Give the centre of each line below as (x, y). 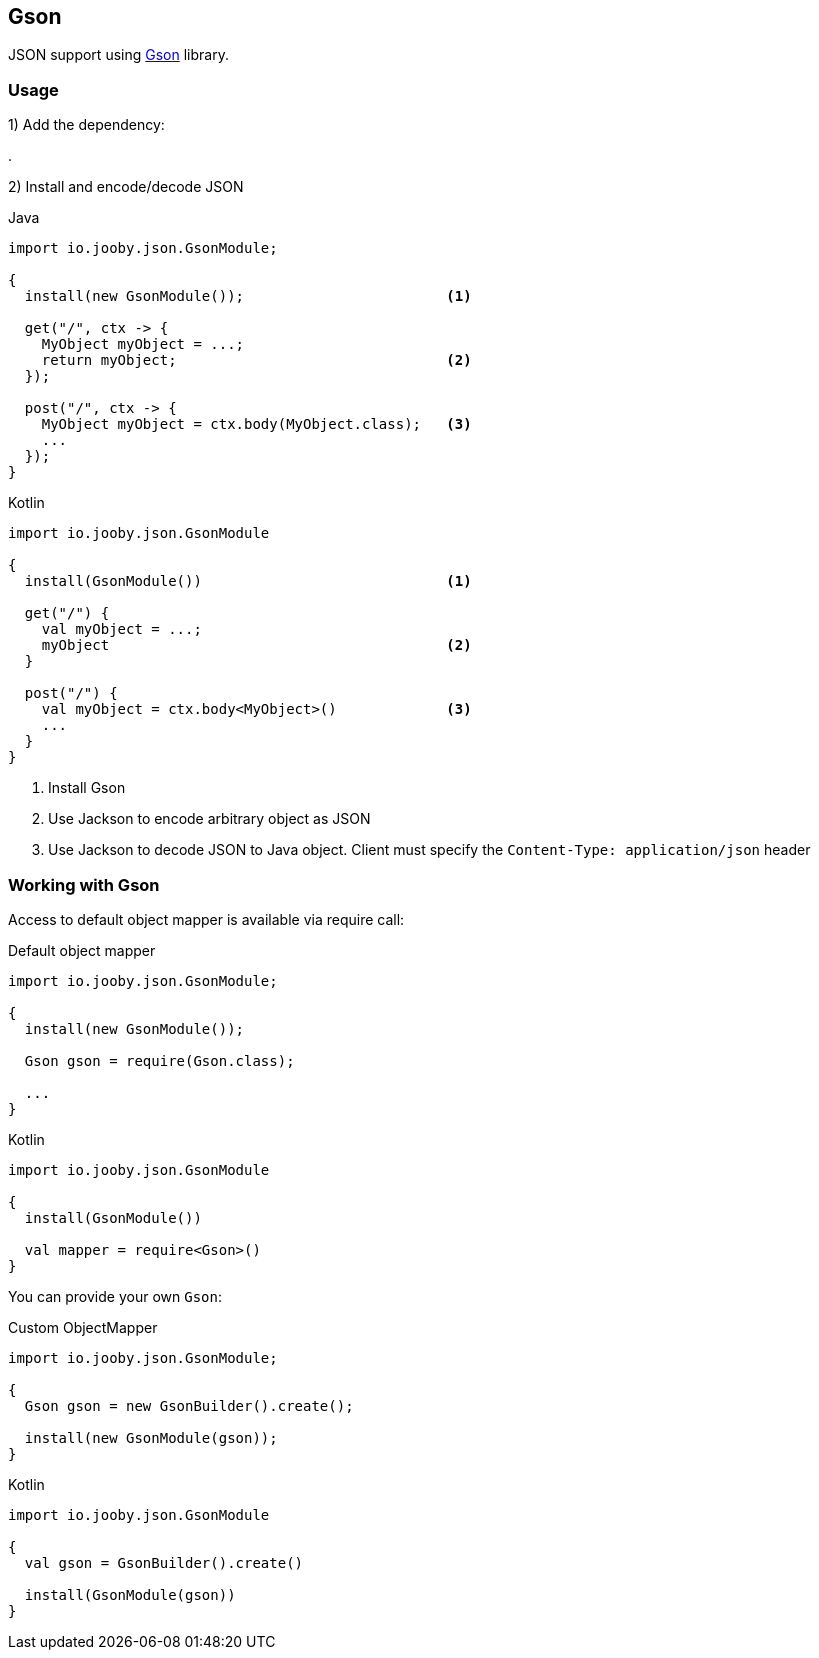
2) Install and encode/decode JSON (126, 187)
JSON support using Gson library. (118, 55)
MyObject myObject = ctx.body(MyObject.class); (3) (256, 424)
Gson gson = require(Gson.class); (159, 1060)
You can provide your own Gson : (115, 1296)
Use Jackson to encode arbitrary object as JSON (209, 819)
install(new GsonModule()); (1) (248, 296)
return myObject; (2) (256, 360)
